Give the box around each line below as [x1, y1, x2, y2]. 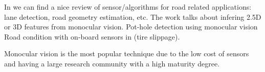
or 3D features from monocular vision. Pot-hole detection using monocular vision [4, 21, 258, 32]
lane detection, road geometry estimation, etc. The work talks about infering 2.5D [4, 11, 261, 22]
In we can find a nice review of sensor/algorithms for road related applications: [4, 2, 252, 12]
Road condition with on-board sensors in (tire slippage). [4, 31, 180, 42]
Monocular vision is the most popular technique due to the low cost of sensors [4, 48, 249, 59]
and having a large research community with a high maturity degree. [4, 58, 220, 68]
